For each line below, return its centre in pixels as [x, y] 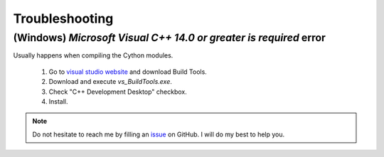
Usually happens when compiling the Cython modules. [93, 55]
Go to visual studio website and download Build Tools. [128, 72]
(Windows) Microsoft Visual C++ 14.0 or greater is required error [170, 38]
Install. [58, 101]
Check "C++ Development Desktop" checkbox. [118, 92]
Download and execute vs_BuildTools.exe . [110, 82]
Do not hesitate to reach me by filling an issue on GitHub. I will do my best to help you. [159, 134]
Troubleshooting [63, 18]
